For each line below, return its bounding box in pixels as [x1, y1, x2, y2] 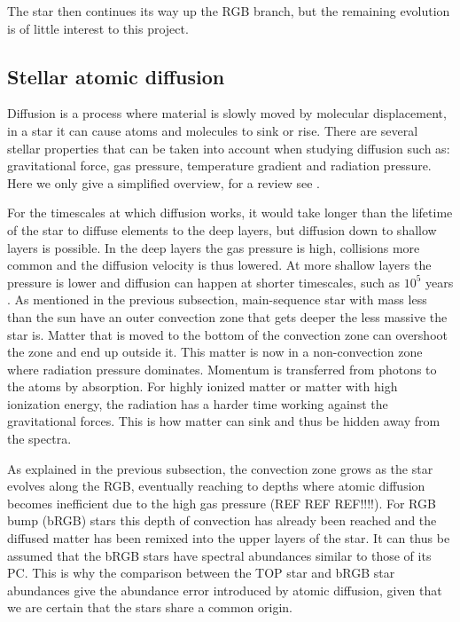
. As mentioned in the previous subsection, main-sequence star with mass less [7, 290, 427, 309]
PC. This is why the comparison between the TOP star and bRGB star [7, 563, 395, 582]
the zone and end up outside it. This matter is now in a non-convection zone [7, 342, 423, 361]
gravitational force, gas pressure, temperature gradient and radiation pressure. [7, 156, 432, 175]
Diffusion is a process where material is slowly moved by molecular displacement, [7, 104, 447, 122]
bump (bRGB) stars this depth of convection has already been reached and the [7, 511, 437, 530]
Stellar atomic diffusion [7, 62, 225, 90]
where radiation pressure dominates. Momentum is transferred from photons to [7, 359, 437, 378]
